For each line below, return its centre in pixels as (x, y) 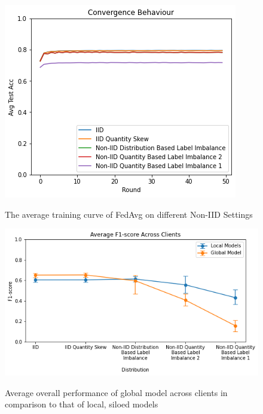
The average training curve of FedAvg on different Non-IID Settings (129, 214)
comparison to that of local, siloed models (82, 404)
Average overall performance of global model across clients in (116, 392)
